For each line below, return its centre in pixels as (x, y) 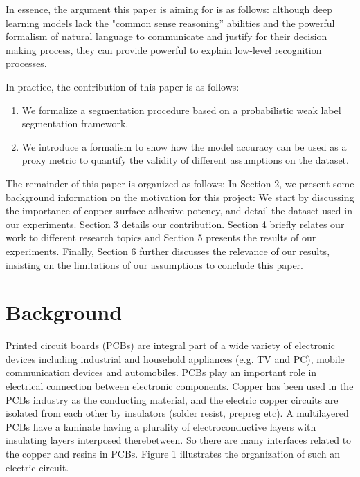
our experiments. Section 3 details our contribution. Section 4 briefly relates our (175, 224)
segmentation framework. (75, 123)
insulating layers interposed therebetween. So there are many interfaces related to (179, 440)
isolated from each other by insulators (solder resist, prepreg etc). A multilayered (177, 413)
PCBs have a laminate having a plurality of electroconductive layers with (161, 426)
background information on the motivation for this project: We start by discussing (180, 197)
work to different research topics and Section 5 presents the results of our (161, 237)
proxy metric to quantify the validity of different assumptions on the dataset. (185, 160)
